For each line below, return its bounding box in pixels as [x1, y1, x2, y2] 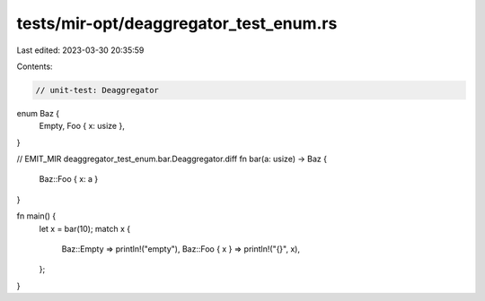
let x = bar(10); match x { [39, 223, 130, 234]
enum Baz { [16, 107, 60, 118]
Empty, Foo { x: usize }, [39, 121, 125, 132]
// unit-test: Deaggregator [35, 85, 159, 95]
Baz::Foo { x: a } [39, 174, 99, 185]
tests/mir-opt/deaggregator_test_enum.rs [16, 13, 338, 33]
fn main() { [16, 211, 57, 221]
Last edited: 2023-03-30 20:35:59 [16, 45, 145, 56]
